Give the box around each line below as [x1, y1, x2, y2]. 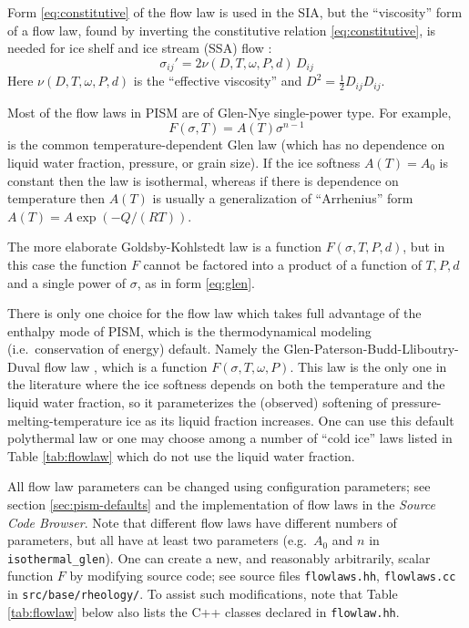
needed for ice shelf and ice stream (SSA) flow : [7, 38, 272, 57]
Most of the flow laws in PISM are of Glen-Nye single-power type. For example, [7, 102, 452, 121]
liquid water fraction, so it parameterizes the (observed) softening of [7, 393, 388, 412]
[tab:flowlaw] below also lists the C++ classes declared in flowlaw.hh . [7, 602, 400, 621]
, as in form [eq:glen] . [137, 273, 255, 292]
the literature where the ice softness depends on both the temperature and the [7, 375, 445, 394]
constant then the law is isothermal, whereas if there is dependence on [7, 170, 399, 190]
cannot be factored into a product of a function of [143, 254, 422, 273]
